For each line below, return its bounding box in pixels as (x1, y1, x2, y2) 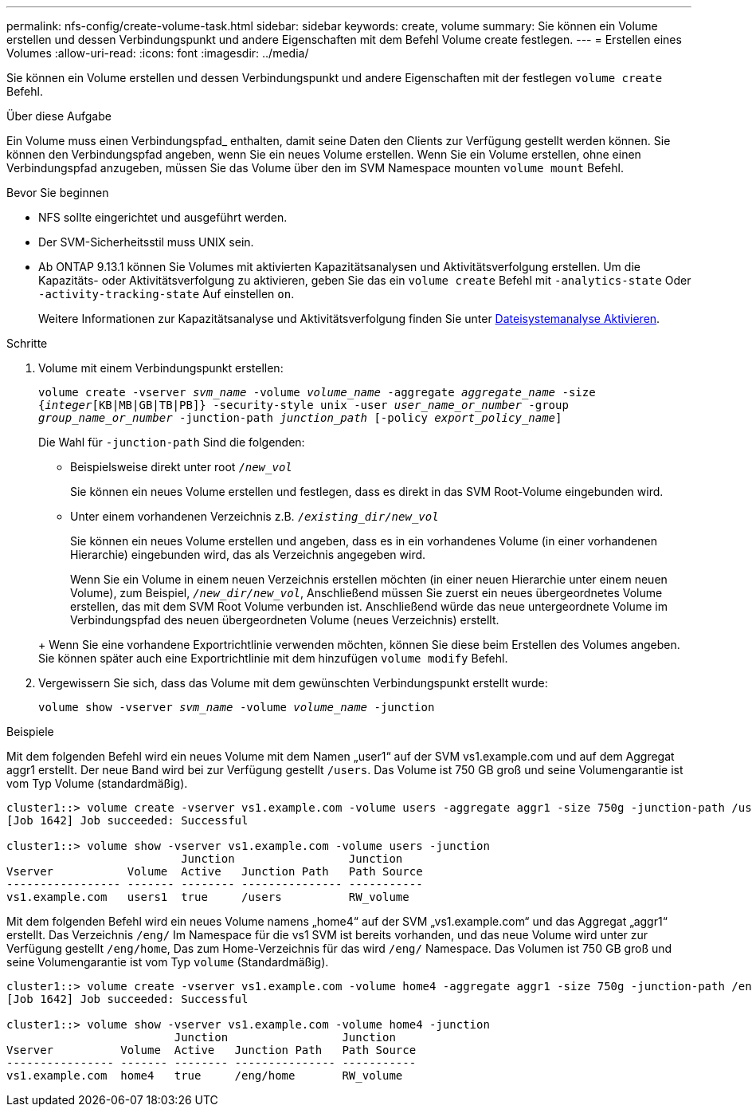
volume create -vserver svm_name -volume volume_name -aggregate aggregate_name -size (38, 386, 596, 399)
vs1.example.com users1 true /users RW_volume (6, 891, 409, 903)
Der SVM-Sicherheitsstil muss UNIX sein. (38, 235, 254, 249)
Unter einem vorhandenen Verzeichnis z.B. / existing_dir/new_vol (70, 509, 439, 523)
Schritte (6, 336, 48, 350)
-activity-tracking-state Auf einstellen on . (38, 287, 295, 301)
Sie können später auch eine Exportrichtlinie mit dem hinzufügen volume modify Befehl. (38, 651, 508, 665)
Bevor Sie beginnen (6, 186, 109, 199)
